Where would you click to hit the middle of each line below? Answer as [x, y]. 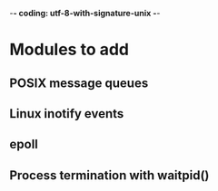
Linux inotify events [67, 114]
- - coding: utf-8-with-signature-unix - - [85, 13]
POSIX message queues [79, 83]
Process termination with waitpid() [109, 175]
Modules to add [69, 50]
